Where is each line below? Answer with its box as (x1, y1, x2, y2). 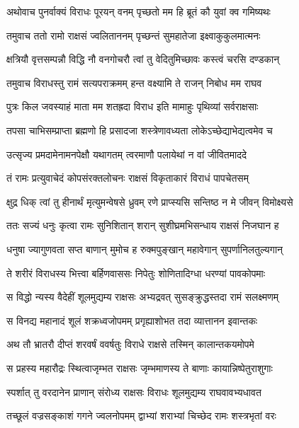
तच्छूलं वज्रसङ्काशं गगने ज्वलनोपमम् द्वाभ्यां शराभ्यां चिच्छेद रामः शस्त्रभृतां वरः (6, 408, 276, 423)
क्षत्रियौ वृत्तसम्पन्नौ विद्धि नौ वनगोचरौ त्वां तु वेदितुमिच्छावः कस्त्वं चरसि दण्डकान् (6, 52, 280, 66)
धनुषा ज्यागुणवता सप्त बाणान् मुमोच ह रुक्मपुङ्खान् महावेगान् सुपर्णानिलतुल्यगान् (6, 241, 283, 256)
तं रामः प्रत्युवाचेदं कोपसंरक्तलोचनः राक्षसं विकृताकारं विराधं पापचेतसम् (6, 170, 249, 185)
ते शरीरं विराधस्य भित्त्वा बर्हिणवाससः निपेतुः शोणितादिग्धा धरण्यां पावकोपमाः (6, 265, 266, 280)
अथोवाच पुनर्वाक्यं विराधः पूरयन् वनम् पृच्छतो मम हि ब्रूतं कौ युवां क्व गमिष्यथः (6, 4, 271, 18)
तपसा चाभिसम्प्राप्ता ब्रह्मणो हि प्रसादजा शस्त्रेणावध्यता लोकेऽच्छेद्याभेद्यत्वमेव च (6, 122, 273, 137)
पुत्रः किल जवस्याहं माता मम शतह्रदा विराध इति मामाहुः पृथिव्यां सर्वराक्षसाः (6, 99, 259, 114)
